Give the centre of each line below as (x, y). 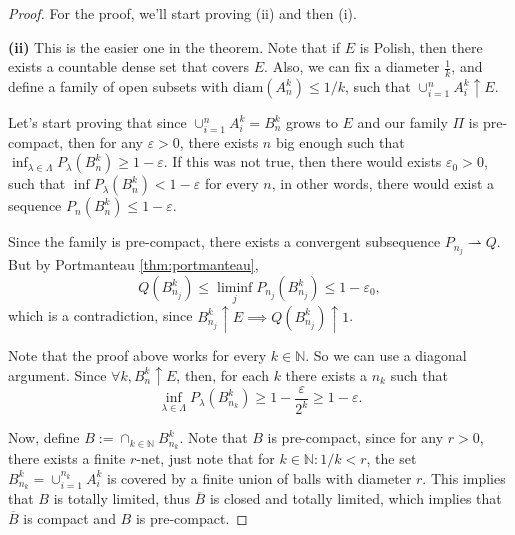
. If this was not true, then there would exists (302, 161)
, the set (391, 458)
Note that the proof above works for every (137, 355)
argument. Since (57, 374)
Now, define (44, 437)
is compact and (69, 518)
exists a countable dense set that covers (129, 66)
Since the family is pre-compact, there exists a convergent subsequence (224, 241)
